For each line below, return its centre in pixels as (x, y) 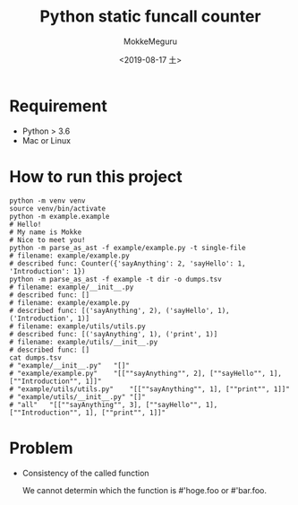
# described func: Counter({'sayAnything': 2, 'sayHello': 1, (128, 263)
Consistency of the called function (85, 473)
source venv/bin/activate (57, 208)
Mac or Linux (47, 140)
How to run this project (96, 176)
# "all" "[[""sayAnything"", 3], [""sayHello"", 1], (114, 405)
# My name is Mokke (46, 232)
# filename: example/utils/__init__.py (84, 342)
